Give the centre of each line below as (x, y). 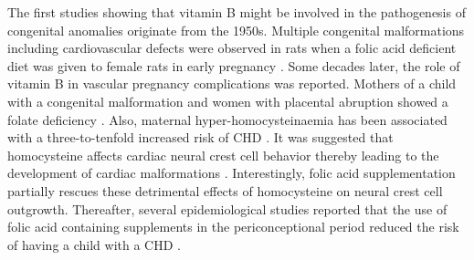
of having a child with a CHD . (94, 244)
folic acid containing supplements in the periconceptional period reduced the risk (233, 227)
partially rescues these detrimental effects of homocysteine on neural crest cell (225, 190)
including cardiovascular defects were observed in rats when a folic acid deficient (232, 48)
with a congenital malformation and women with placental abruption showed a (228, 101)
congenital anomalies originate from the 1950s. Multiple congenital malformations (236, 30)
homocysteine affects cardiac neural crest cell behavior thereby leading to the (223, 155)
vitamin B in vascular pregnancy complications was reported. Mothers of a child (232, 83)
